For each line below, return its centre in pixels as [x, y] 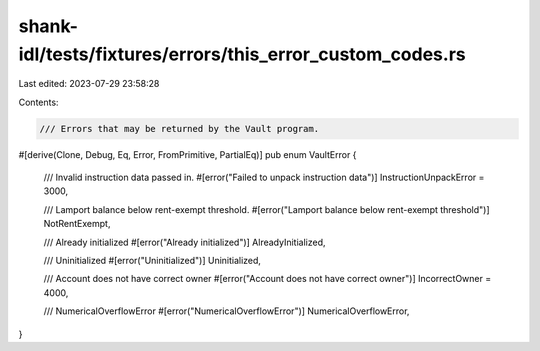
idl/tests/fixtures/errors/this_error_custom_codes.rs [242, 54]
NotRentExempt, [77, 224]
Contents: [38, 102]
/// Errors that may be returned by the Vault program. [179, 128]
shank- [48, 26]
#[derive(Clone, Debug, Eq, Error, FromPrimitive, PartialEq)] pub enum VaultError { [187, 154]
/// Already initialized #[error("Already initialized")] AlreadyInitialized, [184, 242]
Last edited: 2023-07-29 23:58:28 [89, 84]
